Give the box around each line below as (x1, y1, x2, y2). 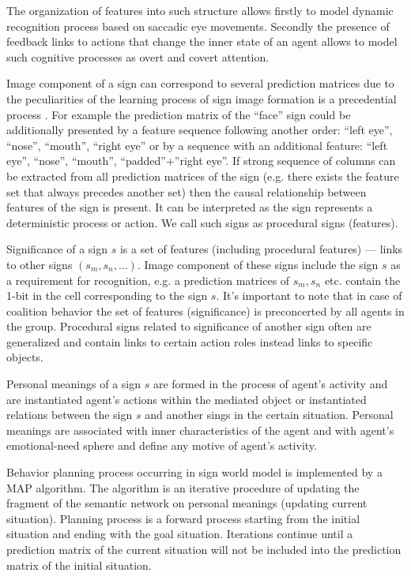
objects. (6, 349, 43, 365)
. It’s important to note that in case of (216, 287, 402, 304)
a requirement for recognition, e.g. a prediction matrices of (6, 271, 290, 288)
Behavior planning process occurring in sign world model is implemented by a (6, 464, 383, 481)
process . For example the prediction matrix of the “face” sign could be (6, 106, 351, 122)
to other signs (6, 256, 73, 272)
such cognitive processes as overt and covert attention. (6, 48, 270, 65)
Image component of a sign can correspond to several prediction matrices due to (6, 75, 394, 92)
